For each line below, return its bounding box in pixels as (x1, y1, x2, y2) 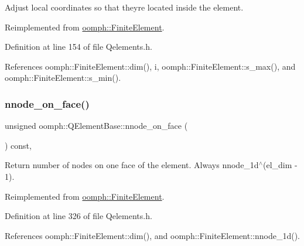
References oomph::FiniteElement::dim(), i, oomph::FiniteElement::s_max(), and (5, 60, 296, 72)
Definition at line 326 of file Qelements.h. (5, 210, 152, 222)
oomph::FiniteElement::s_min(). (5, 71, 121, 84)
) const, (5, 139, 32, 151)
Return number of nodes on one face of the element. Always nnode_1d (5, 159, 259, 171)
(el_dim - (262, 159, 298, 171)
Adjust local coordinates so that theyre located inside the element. (5, 1, 244, 13)
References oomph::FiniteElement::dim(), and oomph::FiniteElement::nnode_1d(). (5, 229, 300, 241)
